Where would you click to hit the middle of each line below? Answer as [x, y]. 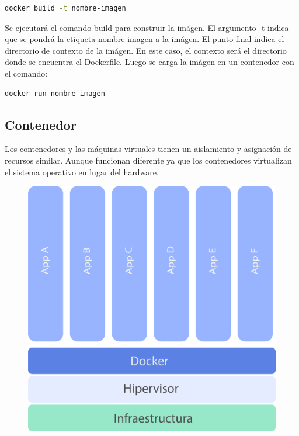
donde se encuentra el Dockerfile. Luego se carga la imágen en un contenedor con [149, 62]
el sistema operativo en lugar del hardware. [82, 172]
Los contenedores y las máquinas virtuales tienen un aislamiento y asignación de [148, 149]
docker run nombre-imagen [55, 93]
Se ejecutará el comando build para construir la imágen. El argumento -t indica [147, 27]
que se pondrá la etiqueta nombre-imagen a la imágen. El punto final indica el [145, 39]
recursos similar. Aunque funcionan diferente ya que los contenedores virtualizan [148, 160]
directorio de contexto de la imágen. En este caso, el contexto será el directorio [146, 50]
